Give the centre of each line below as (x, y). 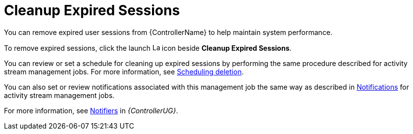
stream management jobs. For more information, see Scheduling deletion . (124, 71)
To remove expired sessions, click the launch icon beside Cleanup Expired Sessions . (148, 48)
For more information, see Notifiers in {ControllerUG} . (91, 110)
